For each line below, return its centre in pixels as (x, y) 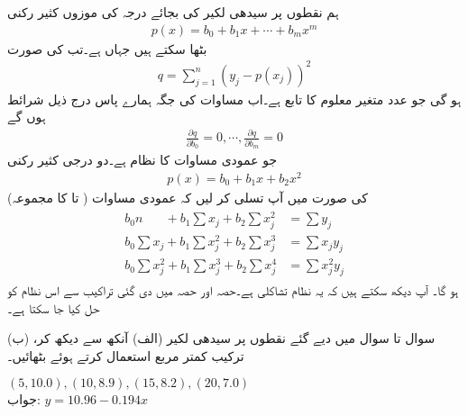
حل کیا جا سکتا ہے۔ (54, 307)
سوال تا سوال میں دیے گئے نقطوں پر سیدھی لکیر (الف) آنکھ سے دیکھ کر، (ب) (221, 338)
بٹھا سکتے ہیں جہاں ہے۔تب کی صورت (107, 48)
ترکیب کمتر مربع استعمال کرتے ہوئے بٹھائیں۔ (126, 355)
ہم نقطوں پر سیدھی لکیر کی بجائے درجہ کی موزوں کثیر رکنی (173, 12)
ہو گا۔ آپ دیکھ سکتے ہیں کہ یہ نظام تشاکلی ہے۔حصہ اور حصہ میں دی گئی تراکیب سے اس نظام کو (233, 290)
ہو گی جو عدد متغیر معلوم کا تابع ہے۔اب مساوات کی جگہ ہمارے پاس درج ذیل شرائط (234, 99)
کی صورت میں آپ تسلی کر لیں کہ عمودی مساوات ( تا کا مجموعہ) (188, 197)
